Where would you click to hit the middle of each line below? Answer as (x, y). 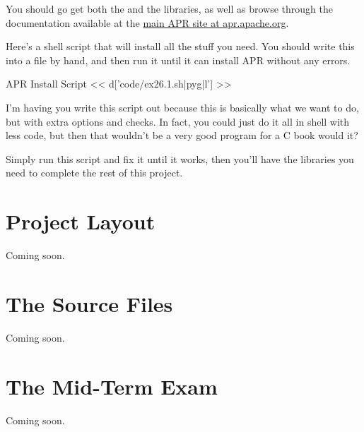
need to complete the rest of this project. (94, 173)
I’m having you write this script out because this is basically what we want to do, (182, 107)
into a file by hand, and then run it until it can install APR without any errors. (178, 60)
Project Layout (81, 221)
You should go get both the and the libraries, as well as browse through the (169, 8)
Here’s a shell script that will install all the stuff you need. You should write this (180, 46)
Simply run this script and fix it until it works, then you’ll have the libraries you (180, 158)
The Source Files (89, 303)
